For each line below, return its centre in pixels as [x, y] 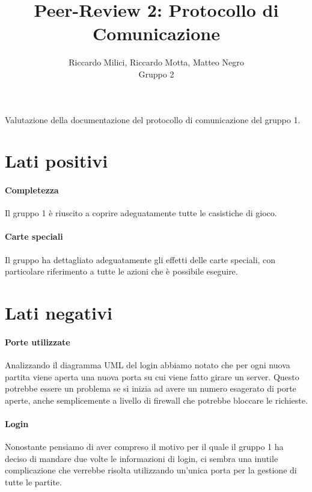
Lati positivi [57, 161]
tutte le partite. [33, 481]
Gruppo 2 [156, 74]
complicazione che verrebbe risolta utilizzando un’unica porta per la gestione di [151, 470]
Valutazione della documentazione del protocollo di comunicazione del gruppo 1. [153, 119]
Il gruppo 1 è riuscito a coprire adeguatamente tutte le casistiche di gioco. [141, 213]
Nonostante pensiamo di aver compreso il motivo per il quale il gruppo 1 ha [144, 447]
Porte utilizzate [38, 342]
